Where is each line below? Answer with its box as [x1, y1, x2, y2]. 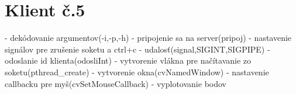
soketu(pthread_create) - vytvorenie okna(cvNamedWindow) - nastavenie [5, 65, 269, 78]
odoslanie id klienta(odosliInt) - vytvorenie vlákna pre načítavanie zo [5, 54, 252, 67]
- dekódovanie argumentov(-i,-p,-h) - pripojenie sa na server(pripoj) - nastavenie [5, 32, 292, 44]
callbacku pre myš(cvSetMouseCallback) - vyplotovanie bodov [5, 77, 226, 89]
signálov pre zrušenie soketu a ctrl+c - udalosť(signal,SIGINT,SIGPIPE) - [5, 43, 270, 55]
